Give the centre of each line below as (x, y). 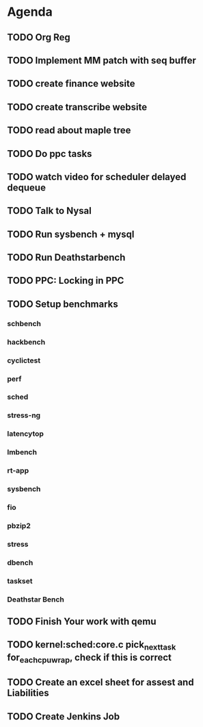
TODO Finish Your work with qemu (82, 622)
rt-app (18, 471)
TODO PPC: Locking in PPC (66, 281)
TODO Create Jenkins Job (64, 716)
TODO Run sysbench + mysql (71, 234)
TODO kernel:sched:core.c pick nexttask (92, 645)
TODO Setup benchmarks (63, 304)
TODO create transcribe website (77, 107)
